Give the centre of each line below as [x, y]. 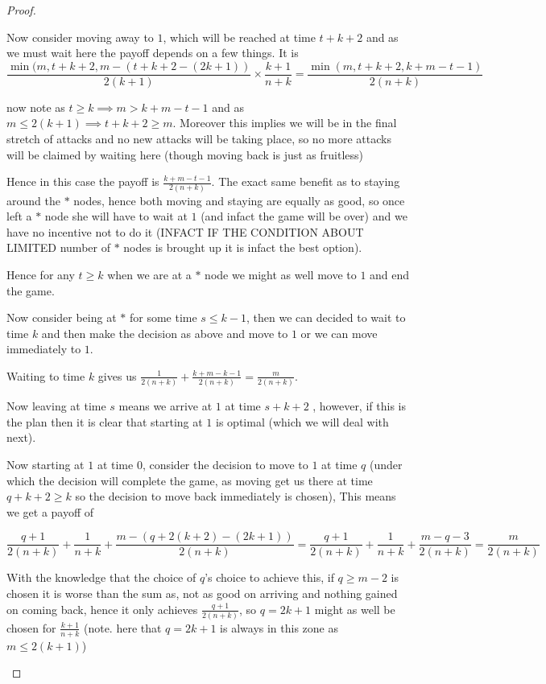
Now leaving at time [56, 406]
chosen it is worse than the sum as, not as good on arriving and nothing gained [202, 593]
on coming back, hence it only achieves [102, 609]
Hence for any [41, 274]
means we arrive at [165, 406]
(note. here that [122, 627]
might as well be [355, 609]
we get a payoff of [50, 511]
